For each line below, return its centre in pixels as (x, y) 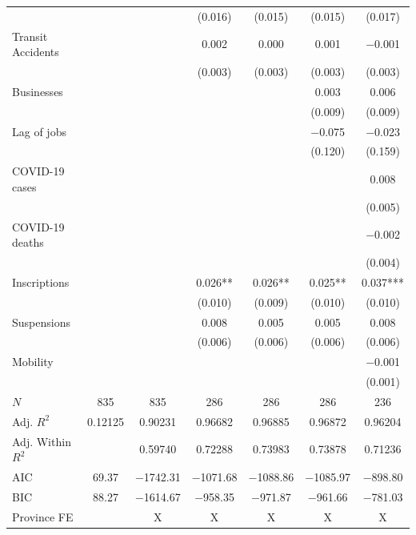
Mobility (33, 362)
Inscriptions (41, 282)
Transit (30, 36)
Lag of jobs (39, 131)
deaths (28, 242)
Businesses (38, 91)
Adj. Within (42, 441)
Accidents (36, 52)
